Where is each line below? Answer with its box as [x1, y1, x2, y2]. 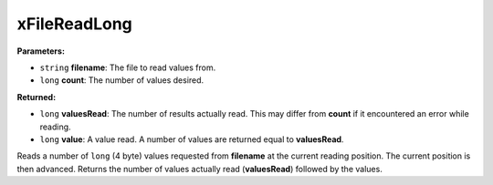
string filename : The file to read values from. [39, 62, 216, 73]
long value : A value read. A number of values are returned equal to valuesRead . [39, 133, 344, 145]
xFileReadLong [16, 14, 132, 34]
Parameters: [16, 46, 66, 57]
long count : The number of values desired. [39, 75, 205, 86]
